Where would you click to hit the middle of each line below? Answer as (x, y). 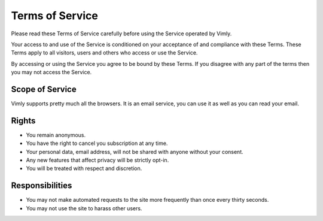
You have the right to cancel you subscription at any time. (97, 143)
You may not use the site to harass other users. (84, 208)
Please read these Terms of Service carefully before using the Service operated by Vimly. (121, 34)
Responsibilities (42, 186)
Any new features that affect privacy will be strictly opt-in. (97, 160)
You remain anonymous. (56, 135)
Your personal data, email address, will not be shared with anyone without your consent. (135, 152)
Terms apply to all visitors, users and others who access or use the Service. (104, 53)
